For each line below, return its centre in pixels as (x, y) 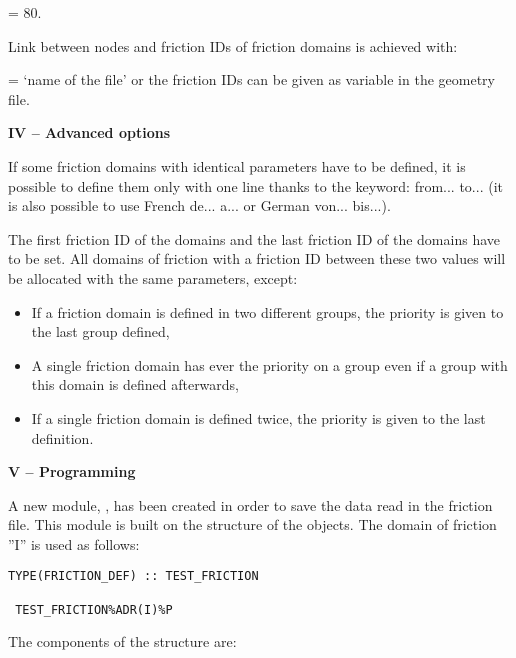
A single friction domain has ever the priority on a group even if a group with (269, 364)
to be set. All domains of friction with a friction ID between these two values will (257, 258)
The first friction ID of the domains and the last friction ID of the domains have (254, 238)
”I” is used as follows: (74, 543)
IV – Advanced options (89, 132)
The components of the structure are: (122, 641)
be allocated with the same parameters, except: (153, 277)
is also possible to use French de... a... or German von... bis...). (199, 205)
